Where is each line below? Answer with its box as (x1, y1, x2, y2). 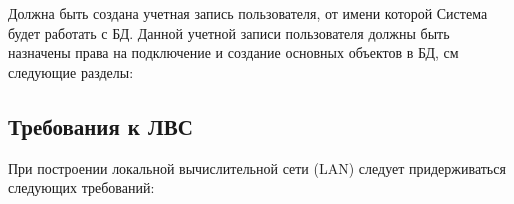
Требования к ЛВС (8, 110, 193, 141)
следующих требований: (8, 177, 155, 198)
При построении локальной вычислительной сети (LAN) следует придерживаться (8, 157, 506, 178)
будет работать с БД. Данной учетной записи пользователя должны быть (8, 22, 450, 43)
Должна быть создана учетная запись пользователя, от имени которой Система (8, 3, 488, 23)
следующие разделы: (8, 61, 134, 82)
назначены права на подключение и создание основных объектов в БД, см (8, 42, 459, 63)
